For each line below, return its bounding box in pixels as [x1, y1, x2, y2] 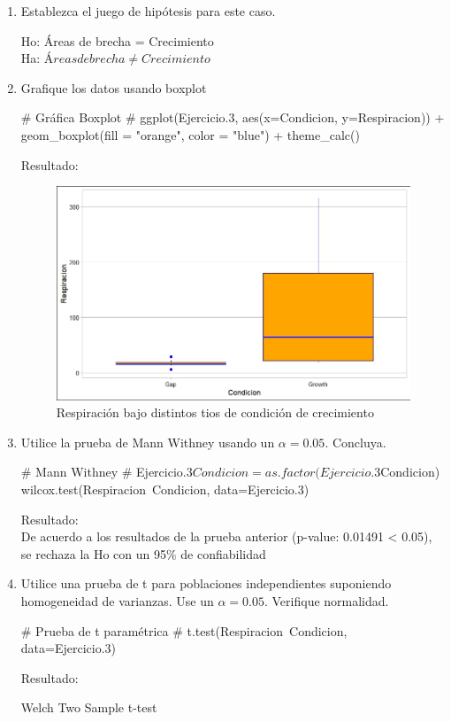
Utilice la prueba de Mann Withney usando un [20, 432, 275, 451]
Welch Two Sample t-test [20, 698, 157, 717]
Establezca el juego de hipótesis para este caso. [20, 2, 276, 19]
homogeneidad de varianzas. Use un [20, 591, 214, 609]
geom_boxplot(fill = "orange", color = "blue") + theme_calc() [20, 125, 360, 144]
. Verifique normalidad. [264, 591, 389, 609]
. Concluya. [325, 432, 386, 451]
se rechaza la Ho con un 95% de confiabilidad [20, 544, 266, 563]
